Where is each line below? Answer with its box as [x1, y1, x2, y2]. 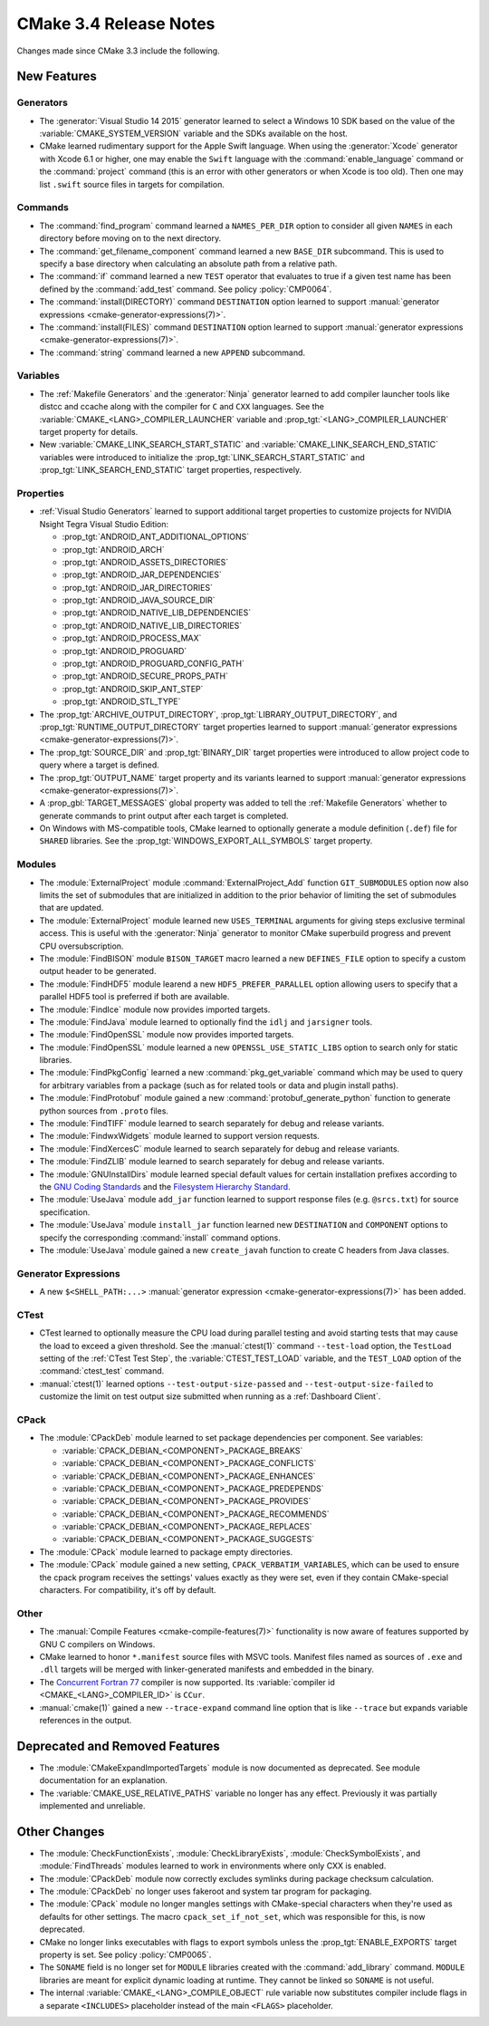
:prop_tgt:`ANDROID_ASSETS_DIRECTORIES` [62, 556, 229, 567]
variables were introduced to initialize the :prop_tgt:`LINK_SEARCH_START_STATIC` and [39, 451, 366, 462]
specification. [39, 1206, 91, 1218]
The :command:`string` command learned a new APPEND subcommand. [39, 347, 306, 358]
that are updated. [39, 902, 104, 913]
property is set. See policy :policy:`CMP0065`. [39, 1949, 212, 1960]
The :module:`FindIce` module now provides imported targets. [39, 1004, 271, 1015]
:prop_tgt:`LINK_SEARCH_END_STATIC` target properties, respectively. [39, 465, 302, 476]
